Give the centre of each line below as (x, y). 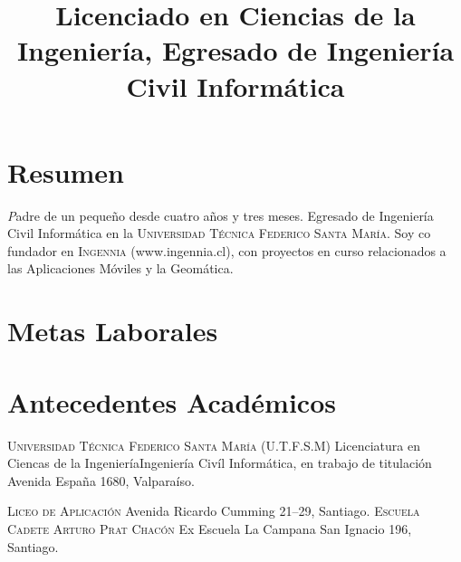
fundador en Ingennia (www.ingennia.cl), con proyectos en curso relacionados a (227, 250)
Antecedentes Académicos (172, 401)
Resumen (66, 171)
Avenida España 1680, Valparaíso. (101, 480)
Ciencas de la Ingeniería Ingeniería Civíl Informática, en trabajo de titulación (220, 463)
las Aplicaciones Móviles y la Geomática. (120, 268)
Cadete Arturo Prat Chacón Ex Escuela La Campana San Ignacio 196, (210, 528)
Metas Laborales (113, 331)
